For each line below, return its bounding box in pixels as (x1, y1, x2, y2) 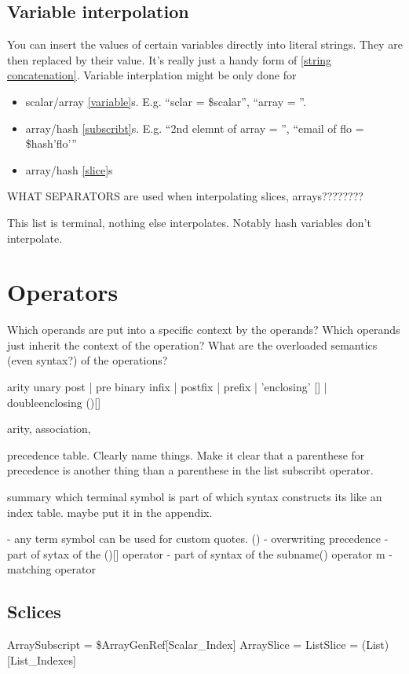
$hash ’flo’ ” (25, 135, 77, 152)
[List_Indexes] (7, 651, 76, 668)
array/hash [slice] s (25, 161, 113, 178)
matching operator (7, 561, 96, 577)
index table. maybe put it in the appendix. (7, 504, 213, 520)
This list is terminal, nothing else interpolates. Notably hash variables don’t (7, 214, 371, 230)
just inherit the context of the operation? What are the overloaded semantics (7, 336, 378, 353)
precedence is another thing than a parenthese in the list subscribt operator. (7, 462, 374, 478)
